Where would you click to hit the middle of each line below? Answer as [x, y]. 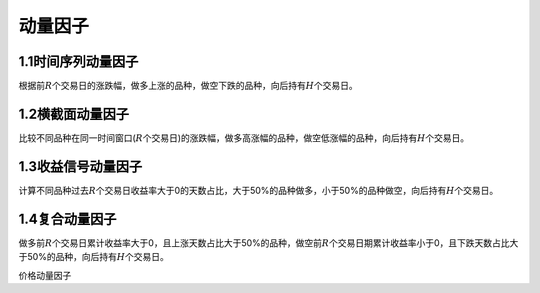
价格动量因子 [45, 275]
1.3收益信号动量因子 [80, 166]
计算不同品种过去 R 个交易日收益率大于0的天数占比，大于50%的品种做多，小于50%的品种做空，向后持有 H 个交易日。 [258, 190]
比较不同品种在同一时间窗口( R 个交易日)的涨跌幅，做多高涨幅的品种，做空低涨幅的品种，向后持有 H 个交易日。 [244, 137]
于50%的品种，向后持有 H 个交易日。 [93, 257]
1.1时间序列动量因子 [78, 61]
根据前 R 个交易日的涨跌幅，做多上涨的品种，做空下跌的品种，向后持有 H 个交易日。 [188, 86]
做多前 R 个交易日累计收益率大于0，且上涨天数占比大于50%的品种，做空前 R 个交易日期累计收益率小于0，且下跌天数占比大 [268, 242]
